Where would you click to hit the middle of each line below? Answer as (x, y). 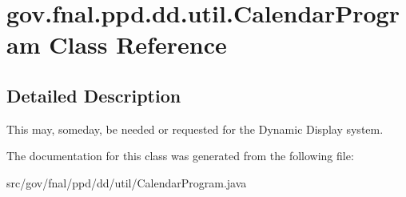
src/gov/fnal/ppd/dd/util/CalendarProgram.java (127, 182)
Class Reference (138, 44)
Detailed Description (94, 95)
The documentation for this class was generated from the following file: (180, 156)
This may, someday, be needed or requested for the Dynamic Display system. (195, 129)
